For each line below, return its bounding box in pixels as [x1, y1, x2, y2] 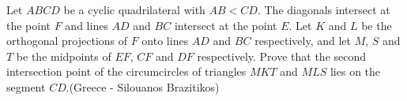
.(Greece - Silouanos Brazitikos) [66, 78, 220, 95]
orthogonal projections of [6, 32, 128, 49]
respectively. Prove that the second [197, 47, 367, 64]
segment [6, 78, 46, 95]
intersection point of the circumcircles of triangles [6, 63, 247, 80]
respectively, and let [254, 32, 351, 49]
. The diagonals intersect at [257, 2, 390, 17]
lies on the [330, 63, 381, 80]
